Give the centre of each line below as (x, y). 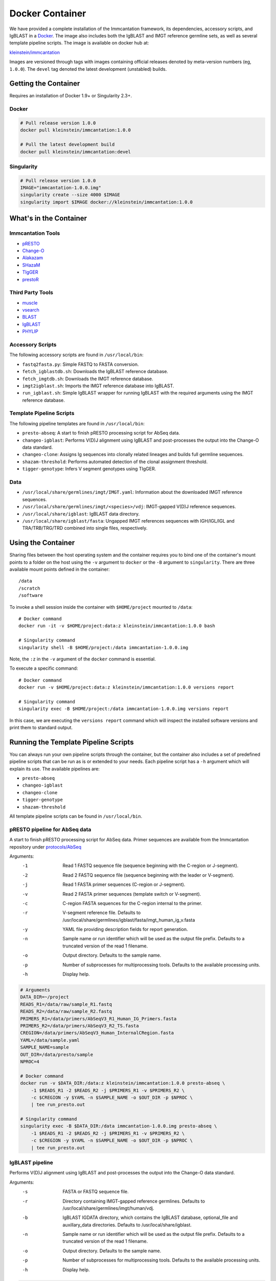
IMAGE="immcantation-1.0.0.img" (61, 188)
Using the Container (42, 543)
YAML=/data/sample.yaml (50, 1040)
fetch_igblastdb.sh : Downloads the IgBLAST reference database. (95, 371)
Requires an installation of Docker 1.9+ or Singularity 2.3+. (71, 96)
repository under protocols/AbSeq (45, 847)
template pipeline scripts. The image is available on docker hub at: (79, 43)
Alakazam (33, 258)
